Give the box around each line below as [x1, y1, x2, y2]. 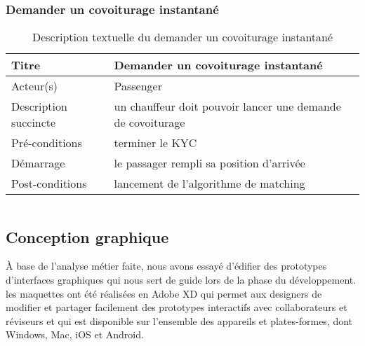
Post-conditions [11, 175, 87, 192]
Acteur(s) [11, 78, 58, 95]
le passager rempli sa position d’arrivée [114, 155, 305, 172]
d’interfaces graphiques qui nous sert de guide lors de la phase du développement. [6, 272, 357, 287]
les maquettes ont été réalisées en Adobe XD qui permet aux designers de [6, 286, 322, 300]
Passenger [114, 78, 162, 95]
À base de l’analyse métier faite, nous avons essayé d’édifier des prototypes [6, 258, 327, 273]
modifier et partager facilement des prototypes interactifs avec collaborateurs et [6, 300, 347, 314]
